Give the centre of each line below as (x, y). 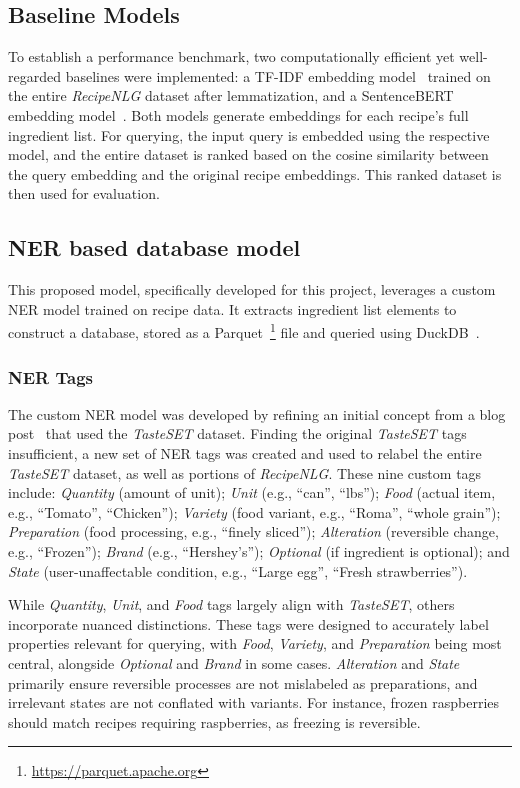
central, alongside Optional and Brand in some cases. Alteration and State (234, 662)
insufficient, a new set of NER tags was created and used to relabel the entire (245, 453)
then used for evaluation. (84, 193)
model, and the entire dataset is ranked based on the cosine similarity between (248, 154)
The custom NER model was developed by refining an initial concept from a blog (257, 413)
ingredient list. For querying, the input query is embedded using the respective (249, 134)
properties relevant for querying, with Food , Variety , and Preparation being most (255, 643)
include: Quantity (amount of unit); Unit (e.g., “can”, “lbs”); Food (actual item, (252, 492)
